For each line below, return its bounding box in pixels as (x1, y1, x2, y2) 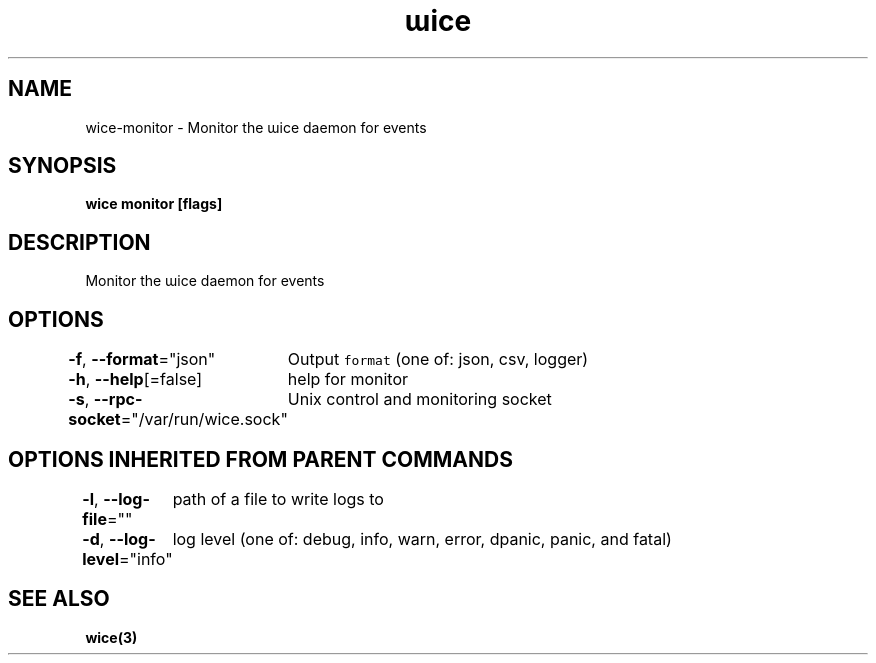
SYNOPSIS (8, 153, 117, 179)
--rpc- (93, 389, 143, 410)
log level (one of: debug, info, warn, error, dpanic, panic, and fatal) (172, 528, 672, 549)
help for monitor (287, 369, 409, 390)
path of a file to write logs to (172, 488, 384, 509)
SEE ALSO (8, 586, 110, 612)
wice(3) (85, 628, 138, 646)
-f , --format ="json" (68, 349, 216, 370)
